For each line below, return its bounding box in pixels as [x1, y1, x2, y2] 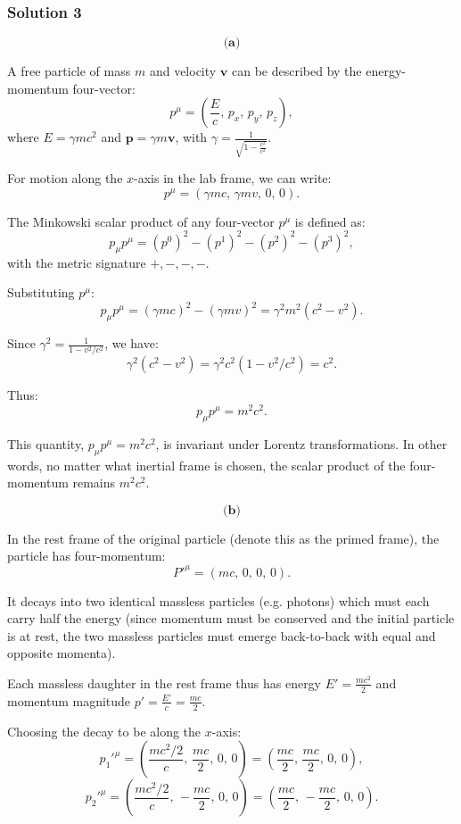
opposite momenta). [7, 644, 116, 662]
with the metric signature [7, 253, 146, 271]
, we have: [104, 334, 159, 353]
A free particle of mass [7, 62, 131, 80]
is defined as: [294, 212, 366, 230]
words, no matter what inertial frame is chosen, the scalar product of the [7, 455, 406, 474]
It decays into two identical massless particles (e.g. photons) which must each [7, 591, 430, 610]
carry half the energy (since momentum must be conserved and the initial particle [7, 609, 455, 628]
